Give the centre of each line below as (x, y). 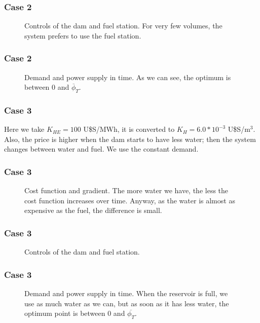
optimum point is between (65, 313)
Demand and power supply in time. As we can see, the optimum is (128, 77)
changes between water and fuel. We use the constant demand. (101, 149)
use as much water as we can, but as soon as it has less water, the (127, 303)
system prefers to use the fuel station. (83, 35)
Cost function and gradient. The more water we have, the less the (126, 190)
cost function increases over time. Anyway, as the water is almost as (130, 200)
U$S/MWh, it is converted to (129, 129)
